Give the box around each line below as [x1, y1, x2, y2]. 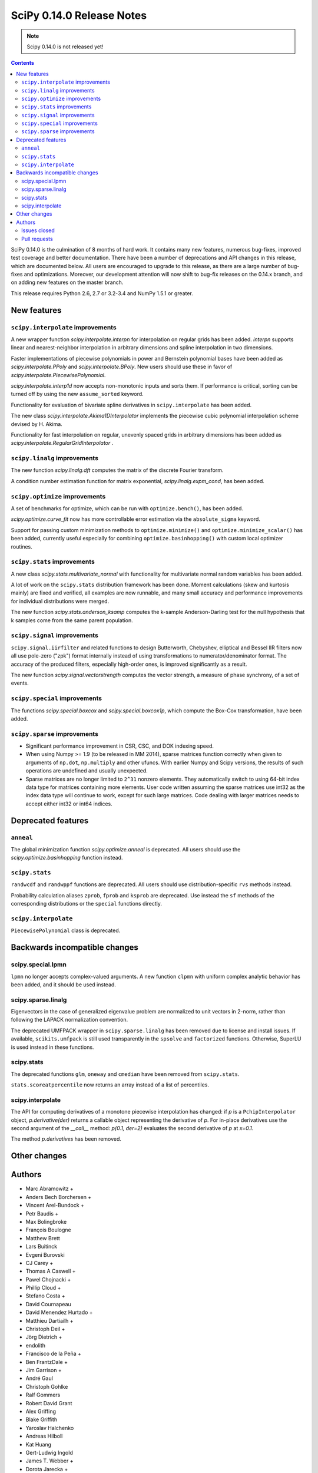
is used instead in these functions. [11, 1043, 94, 1051]
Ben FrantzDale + [25, 1358, 68, 1365]
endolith [25, 1342, 46, 1349]
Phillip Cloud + [25, 1284, 61, 1292]
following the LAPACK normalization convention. [11, 1016, 128, 1023]
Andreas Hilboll [25, 1432, 63, 1440]
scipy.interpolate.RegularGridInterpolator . [11, 440, 114, 447]
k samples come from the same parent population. [11, 616, 134, 624]
